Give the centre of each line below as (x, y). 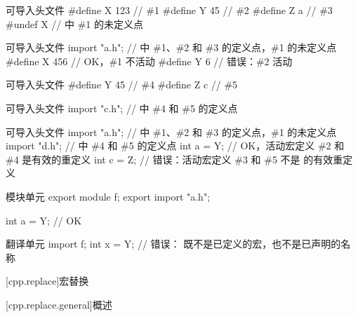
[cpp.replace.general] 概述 (59, 304)
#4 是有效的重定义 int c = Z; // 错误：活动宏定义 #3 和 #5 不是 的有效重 (174, 159)
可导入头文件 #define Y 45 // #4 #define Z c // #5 (122, 85)
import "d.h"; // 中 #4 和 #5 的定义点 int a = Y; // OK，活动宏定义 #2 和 (175, 146)
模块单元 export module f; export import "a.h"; (108, 196)
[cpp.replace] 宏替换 (47, 281)
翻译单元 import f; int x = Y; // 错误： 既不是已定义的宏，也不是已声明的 (173, 244)
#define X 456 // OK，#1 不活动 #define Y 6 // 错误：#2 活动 (149, 61)
